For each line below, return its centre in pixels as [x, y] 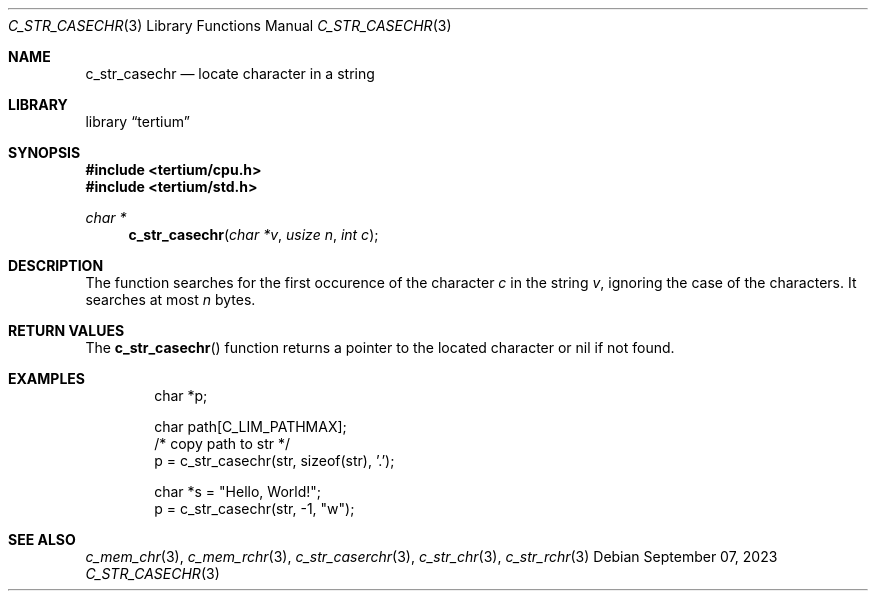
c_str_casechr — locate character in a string [230, 73]
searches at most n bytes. [170, 299]
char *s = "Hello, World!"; [238, 491]
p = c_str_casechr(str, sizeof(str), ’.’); [274, 460]
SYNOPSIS [44, 152]
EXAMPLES [46, 378]
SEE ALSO [42, 539]
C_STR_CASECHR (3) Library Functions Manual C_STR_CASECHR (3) [230, 25]
